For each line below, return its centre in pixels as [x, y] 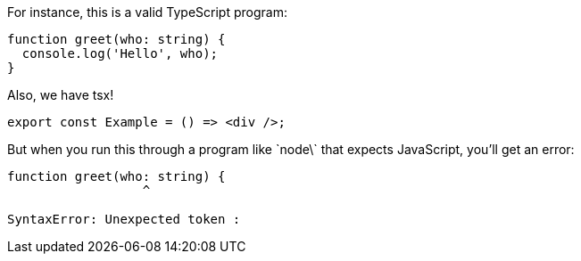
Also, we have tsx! [61, 95]
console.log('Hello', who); [120, 53]
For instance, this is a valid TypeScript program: [147, 12]
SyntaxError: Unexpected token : [124, 219]
